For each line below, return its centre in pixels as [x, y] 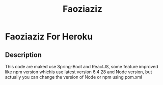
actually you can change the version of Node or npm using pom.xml [74, 77]
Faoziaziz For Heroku [49, 37]
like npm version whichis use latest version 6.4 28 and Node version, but [79, 72]
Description [23, 55]
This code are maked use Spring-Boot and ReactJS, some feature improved [82, 67]
